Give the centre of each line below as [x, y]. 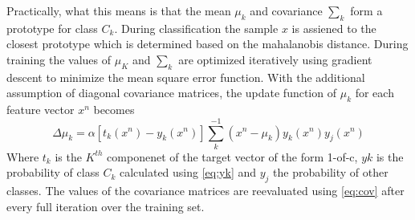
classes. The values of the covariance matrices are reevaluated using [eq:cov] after [205, 191]
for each [374, 93]
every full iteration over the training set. [106, 206]
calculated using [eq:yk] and [188, 172]
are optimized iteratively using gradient [275, 59]
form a [366, 10]
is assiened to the [334, 28]
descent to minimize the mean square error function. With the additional [186, 77]
